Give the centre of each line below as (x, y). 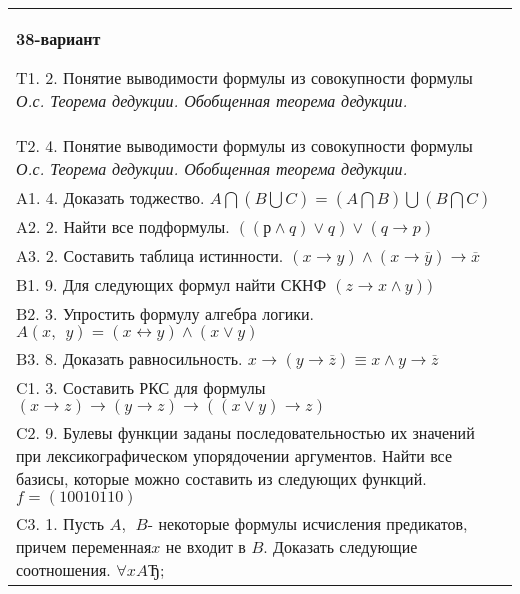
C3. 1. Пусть (60, 523)
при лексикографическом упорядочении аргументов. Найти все (234, 455)
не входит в (205, 546)
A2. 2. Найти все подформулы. (123, 226)
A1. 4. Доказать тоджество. (110, 197)
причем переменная (84, 546)
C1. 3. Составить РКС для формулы (141, 387)
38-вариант (58, 38)
